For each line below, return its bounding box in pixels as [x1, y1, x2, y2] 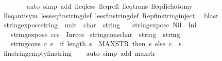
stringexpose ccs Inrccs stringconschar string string [10, 29, 180, 39]
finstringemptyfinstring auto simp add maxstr [3, 48, 155, 58]
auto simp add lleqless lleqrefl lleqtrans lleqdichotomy [26, 1, 193, 11]
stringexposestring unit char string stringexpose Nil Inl [3, 20, 197, 30]
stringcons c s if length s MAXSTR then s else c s [10, 38, 182, 49]
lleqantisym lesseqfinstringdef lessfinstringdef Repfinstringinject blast [3, 10, 219, 20]
